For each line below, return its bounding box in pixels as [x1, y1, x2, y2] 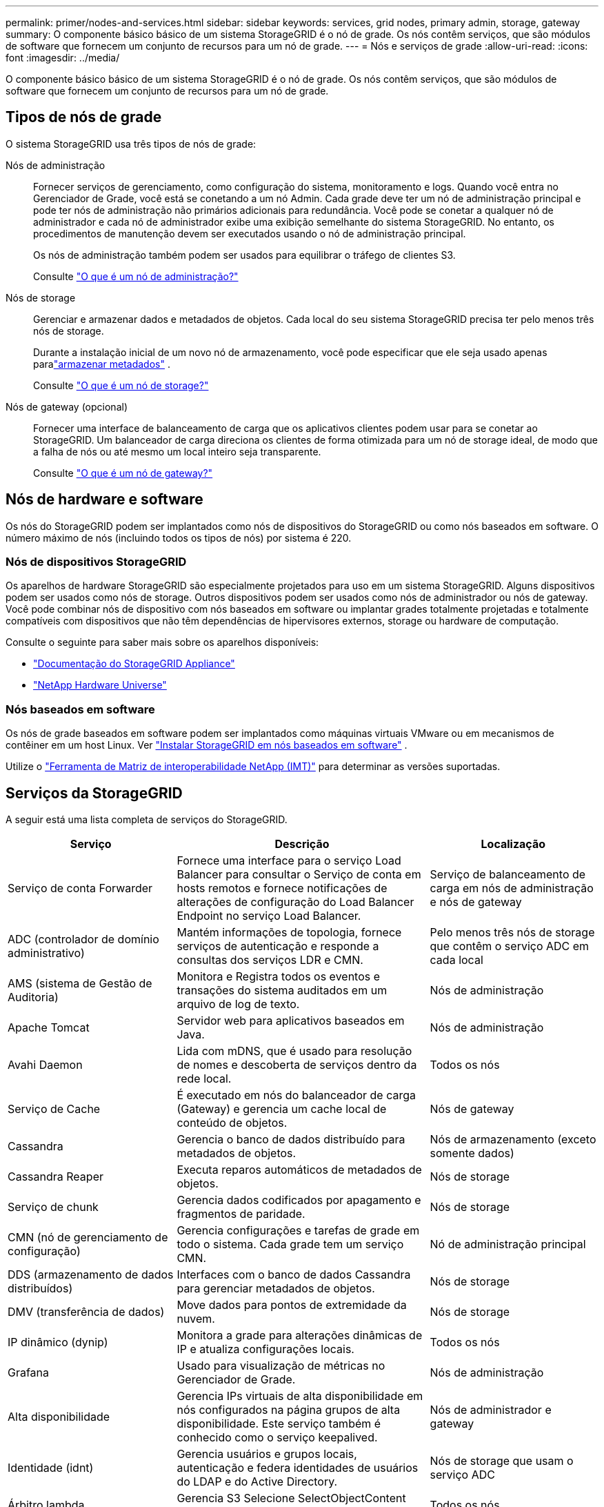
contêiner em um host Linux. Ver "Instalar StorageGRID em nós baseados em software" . [6, 739, 407, 751]
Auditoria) [8, 990, 59, 1005]
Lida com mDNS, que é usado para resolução [177, 1044, 412, 1058]
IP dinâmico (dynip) [8, 1335, 108, 1350]
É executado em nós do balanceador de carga [177, 1088, 416, 1103]
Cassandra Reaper [8, 1170, 103, 1184]
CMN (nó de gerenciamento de [8, 1230, 168, 1245]
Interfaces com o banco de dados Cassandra [177, 1268, 411, 1282]
